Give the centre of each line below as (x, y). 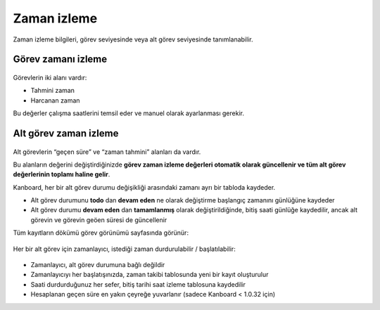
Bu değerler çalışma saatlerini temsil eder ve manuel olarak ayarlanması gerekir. (128, 113)
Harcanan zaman (55, 100)
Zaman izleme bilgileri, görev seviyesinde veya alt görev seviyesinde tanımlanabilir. (133, 39)
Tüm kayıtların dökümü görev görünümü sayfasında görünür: (101, 233)
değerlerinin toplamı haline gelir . (62, 174)
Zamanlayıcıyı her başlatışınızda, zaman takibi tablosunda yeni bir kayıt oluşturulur (150, 275)
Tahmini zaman (53, 91)
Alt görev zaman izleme (66, 133)
